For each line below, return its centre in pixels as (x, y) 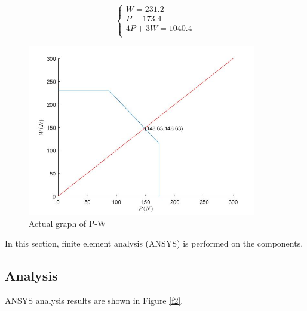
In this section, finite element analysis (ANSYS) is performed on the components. (154, 243)
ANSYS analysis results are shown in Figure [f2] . (94, 301)
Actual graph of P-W (67, 223)
